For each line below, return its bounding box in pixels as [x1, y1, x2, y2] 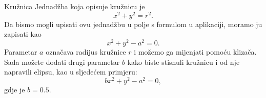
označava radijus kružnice [46, 46, 126, 57]
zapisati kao [4, 29, 42, 39]
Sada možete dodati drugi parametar [4, 56, 120, 67]
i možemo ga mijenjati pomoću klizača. [134, 46, 257, 57]
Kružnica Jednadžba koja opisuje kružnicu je [4, 1, 145, 11]
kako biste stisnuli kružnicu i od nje [127, 56, 240, 67]
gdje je [4, 84, 25, 94]
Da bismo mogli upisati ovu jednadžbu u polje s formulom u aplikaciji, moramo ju [4, 18, 262, 29]
